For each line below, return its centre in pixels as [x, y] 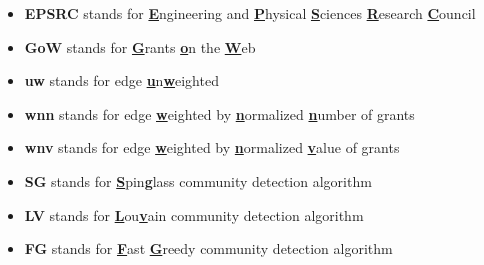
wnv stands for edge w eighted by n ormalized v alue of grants [212, 147]
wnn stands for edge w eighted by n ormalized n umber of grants [219, 113]
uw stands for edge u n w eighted [121, 80]
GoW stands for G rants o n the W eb [140, 46]
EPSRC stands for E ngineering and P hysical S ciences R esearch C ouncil [250, 13]
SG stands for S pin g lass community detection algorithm [198, 180]
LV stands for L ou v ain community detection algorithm [194, 214]
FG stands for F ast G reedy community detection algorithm [208, 248]
